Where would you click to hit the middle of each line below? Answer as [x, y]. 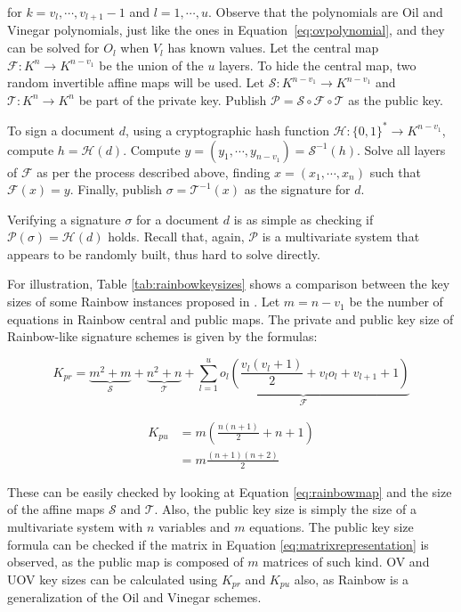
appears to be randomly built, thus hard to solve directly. [164, 253]
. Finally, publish [116, 189]
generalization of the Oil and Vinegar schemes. [134, 597]
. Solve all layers [401, 149]
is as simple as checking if [303, 219]
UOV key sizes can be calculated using [113, 579]
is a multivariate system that [341, 237]
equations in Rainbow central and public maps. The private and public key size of [230, 318]
